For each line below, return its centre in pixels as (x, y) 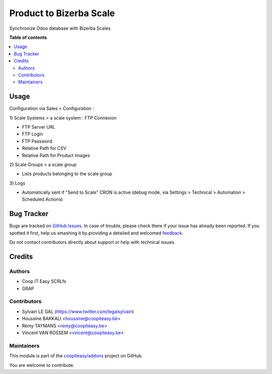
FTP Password (37, 141)
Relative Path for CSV (44, 148)
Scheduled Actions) (42, 199)
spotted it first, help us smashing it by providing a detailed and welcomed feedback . (96, 233)
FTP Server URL (39, 127)
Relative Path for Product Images (56, 155)
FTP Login (32, 134)
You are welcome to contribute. (42, 365)
